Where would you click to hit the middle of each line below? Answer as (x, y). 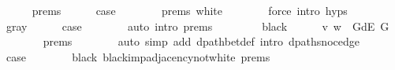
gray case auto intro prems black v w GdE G (197, 26)
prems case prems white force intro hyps (190, 10)
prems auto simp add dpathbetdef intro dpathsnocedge (201, 41)
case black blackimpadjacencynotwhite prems (138, 56)
